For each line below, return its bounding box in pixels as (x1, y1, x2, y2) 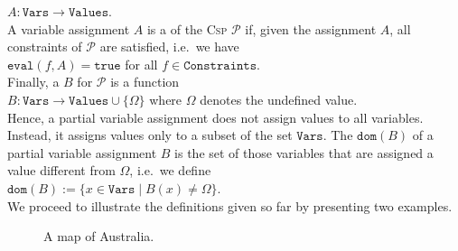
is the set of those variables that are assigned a (174, 143, 434, 162)
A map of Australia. (43, 227, 154, 246)
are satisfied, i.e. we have (99, 37, 239, 56)
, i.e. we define (129, 161, 211, 180)
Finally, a (7, 72, 60, 91)
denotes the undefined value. (200, 89, 358, 108)
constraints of (7, 37, 82, 56)
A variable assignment (7, 19, 130, 38)
